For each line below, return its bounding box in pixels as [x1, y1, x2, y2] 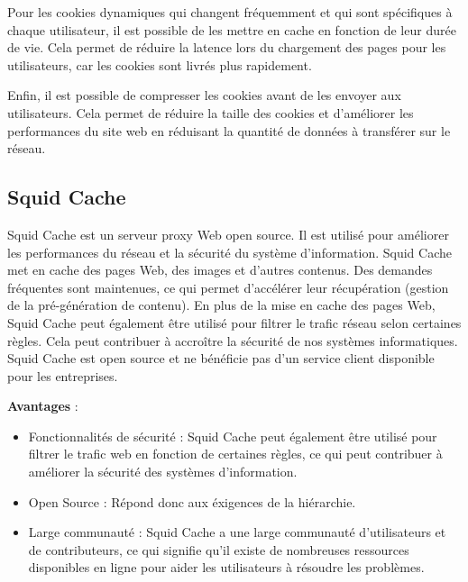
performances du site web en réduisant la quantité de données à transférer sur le [7, 121, 451, 140]
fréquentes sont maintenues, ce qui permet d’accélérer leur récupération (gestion [7, 277, 449, 296]
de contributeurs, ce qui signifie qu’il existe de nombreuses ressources [28, 540, 409, 559]
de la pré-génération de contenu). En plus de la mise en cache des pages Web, [7, 296, 436, 314]
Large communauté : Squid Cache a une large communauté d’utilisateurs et [28, 523, 446, 541]
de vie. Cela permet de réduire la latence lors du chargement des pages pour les [7, 38, 446, 57]
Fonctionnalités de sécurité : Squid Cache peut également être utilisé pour [28, 426, 437, 445]
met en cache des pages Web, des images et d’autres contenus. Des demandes [7, 260, 433, 279]
